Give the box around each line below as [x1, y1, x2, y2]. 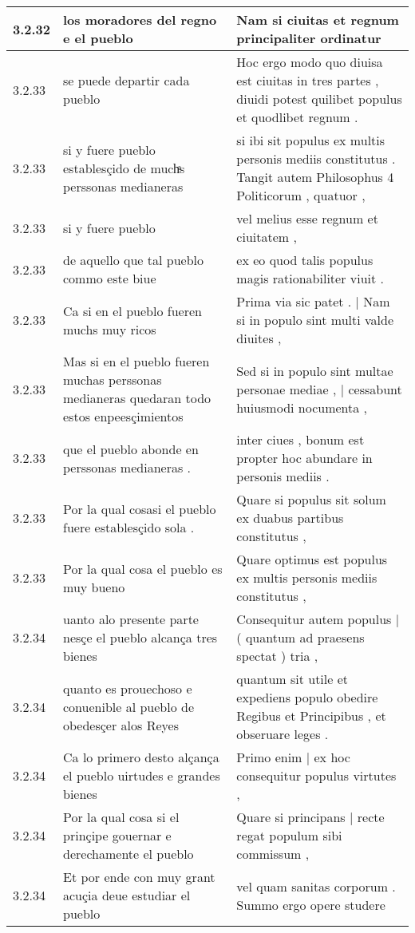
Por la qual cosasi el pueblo [63, 499, 216, 518]
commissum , [236, 844, 310, 863]
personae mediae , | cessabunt [236, 379, 402, 398]
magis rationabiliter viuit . [236, 269, 385, 287]
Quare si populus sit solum [236, 490, 386, 508]
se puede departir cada [63, 71, 190, 89]
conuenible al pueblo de [63, 697, 195, 716]
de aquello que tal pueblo [63, 251, 204, 269]
